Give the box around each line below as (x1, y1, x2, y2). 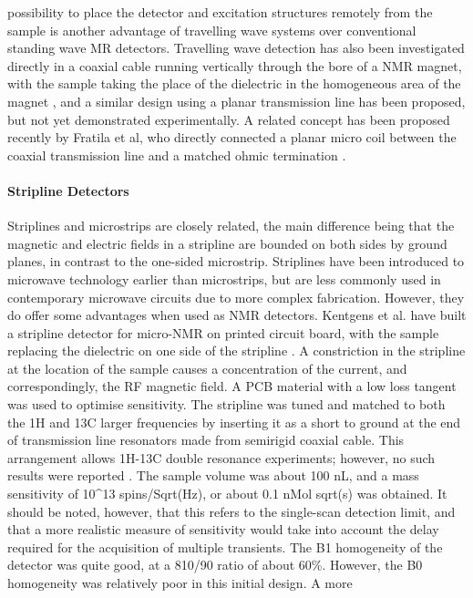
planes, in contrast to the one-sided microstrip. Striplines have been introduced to (7, 252, 465, 271)
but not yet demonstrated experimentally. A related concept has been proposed (7, 109, 450, 129)
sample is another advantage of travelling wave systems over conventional (7, 20, 416, 39)
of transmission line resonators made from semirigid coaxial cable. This (7, 430, 405, 449)
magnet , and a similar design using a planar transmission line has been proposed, (7, 91, 466, 110)
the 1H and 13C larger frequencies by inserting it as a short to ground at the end (7, 412, 461, 431)
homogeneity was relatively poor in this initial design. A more (7, 573, 353, 593)
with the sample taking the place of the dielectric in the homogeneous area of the (7, 74, 461, 93)
